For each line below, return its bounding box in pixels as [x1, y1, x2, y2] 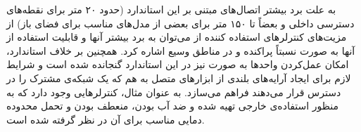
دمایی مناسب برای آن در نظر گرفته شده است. [6, 112, 205, 126]
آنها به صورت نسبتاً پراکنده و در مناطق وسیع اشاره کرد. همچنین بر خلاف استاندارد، [6, 43, 355, 58]
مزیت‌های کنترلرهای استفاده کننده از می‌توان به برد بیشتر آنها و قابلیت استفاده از [6, 29, 347, 44]
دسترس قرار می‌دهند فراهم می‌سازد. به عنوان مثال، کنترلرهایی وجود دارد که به [6, 84, 341, 99]
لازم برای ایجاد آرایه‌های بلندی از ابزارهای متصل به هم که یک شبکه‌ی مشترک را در [6, 70, 351, 85]
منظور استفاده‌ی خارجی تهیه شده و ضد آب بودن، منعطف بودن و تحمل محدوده [6, 98, 338, 113]
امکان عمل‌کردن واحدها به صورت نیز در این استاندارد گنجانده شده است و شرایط [6, 57, 349, 72]
